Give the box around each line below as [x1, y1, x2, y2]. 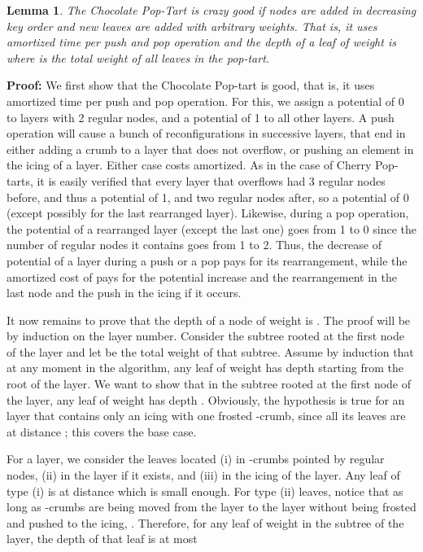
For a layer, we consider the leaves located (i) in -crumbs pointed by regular [7, 450, 385, 467]
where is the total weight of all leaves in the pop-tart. [7, 49, 270, 66]
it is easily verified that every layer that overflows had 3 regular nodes [37, 172, 386, 189]
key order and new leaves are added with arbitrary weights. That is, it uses [7, 17, 377, 34]
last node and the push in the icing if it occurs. [7, 284, 242, 301]
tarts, [7, 172, 33, 189]
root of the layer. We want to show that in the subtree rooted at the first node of [7, 375, 412, 392]
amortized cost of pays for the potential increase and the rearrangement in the [7, 268, 397, 285]
